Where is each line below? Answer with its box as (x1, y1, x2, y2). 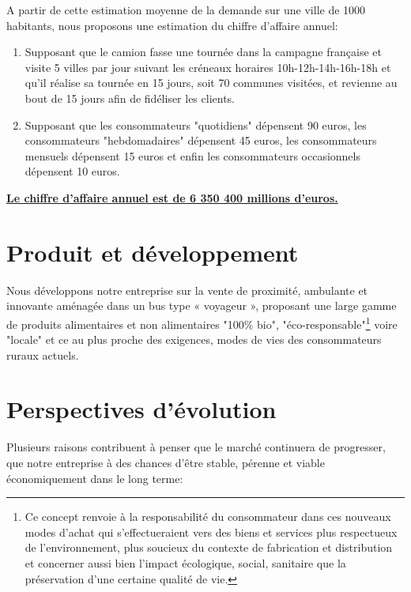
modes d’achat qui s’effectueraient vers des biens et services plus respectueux (25, 523, 398, 540)
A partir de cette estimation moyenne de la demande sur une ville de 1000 (6, 2, 366, 17)
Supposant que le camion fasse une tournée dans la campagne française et (25, 43, 382, 60)
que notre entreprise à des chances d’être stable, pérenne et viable (6, 454, 325, 470)
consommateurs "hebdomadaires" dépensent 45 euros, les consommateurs (25, 132, 377, 149)
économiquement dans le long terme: (6, 469, 183, 486)
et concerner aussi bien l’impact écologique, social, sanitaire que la (25, 554, 346, 571)
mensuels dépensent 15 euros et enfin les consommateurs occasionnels (25, 147, 360, 164)
